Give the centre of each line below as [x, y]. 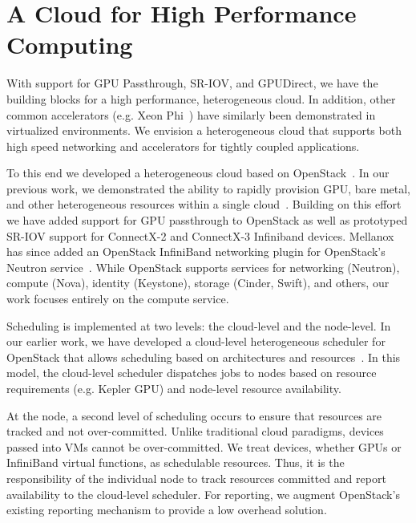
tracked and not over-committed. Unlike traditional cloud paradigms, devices [195, 431]
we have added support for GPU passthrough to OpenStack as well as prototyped [207, 220]
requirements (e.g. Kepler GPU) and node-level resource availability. [174, 388]
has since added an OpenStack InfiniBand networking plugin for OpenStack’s [196, 251]
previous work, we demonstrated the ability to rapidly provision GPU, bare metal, [209, 188]
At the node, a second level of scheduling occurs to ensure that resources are [194, 415]
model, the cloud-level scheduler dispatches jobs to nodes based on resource [192, 373]
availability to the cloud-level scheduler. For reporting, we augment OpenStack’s [203, 494]
